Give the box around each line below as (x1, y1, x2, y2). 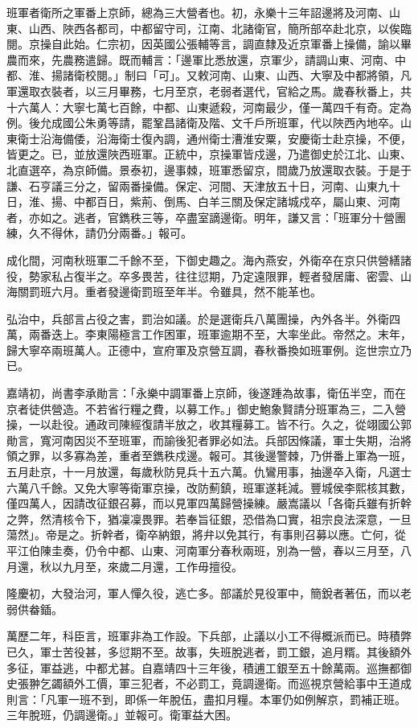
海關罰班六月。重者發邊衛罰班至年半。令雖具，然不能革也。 (6, 283, 322, 300)
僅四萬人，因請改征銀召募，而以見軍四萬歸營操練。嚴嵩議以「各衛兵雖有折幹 (6, 495, 412, 512)
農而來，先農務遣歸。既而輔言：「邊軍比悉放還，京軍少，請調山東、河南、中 (6, 51, 406, 68)
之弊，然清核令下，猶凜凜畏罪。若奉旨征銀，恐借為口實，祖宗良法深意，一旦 (6, 510, 412, 527)
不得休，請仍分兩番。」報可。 (39, 224, 192, 241)
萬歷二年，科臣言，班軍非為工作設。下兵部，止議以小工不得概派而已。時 (6, 627, 389, 644)
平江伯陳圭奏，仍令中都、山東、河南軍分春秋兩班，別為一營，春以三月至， (6, 542, 400, 558)
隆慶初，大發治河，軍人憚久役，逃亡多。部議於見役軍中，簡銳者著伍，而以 (6, 585, 400, 602)
